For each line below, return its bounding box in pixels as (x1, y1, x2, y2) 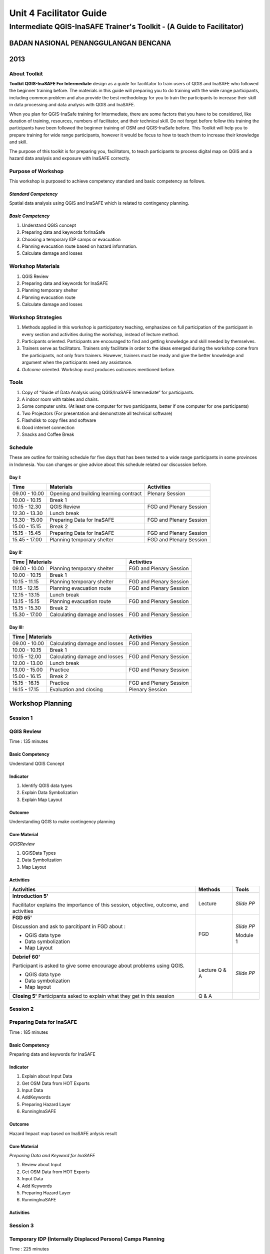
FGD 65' (12, 914, 32, 921)
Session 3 (9, 1222, 34, 1229)
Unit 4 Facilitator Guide (9, 8, 107, 19)
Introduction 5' (12, 893, 48, 900)
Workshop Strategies (9, 314, 62, 321)
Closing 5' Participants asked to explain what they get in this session (12, 993, 174, 1000)
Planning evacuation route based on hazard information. (21, 243, 137, 249)
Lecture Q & (198, 967, 227, 974)
